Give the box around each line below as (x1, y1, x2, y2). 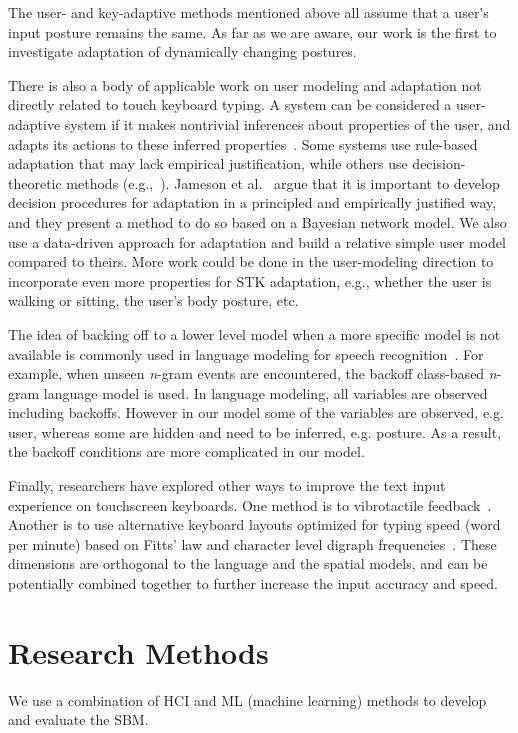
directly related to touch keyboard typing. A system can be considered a (8, 94, 452, 115)
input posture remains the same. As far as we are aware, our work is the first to (8, 21, 497, 42)
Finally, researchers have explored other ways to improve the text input (8, 475, 446, 496)
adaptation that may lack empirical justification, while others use (8, 153, 408, 174)
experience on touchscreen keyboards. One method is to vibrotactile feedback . (8, 494, 492, 515)
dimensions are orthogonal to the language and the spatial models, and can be (8, 553, 488, 574)
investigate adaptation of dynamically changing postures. (8, 41, 357, 62)
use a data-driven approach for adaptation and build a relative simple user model (8, 231, 506, 252)
